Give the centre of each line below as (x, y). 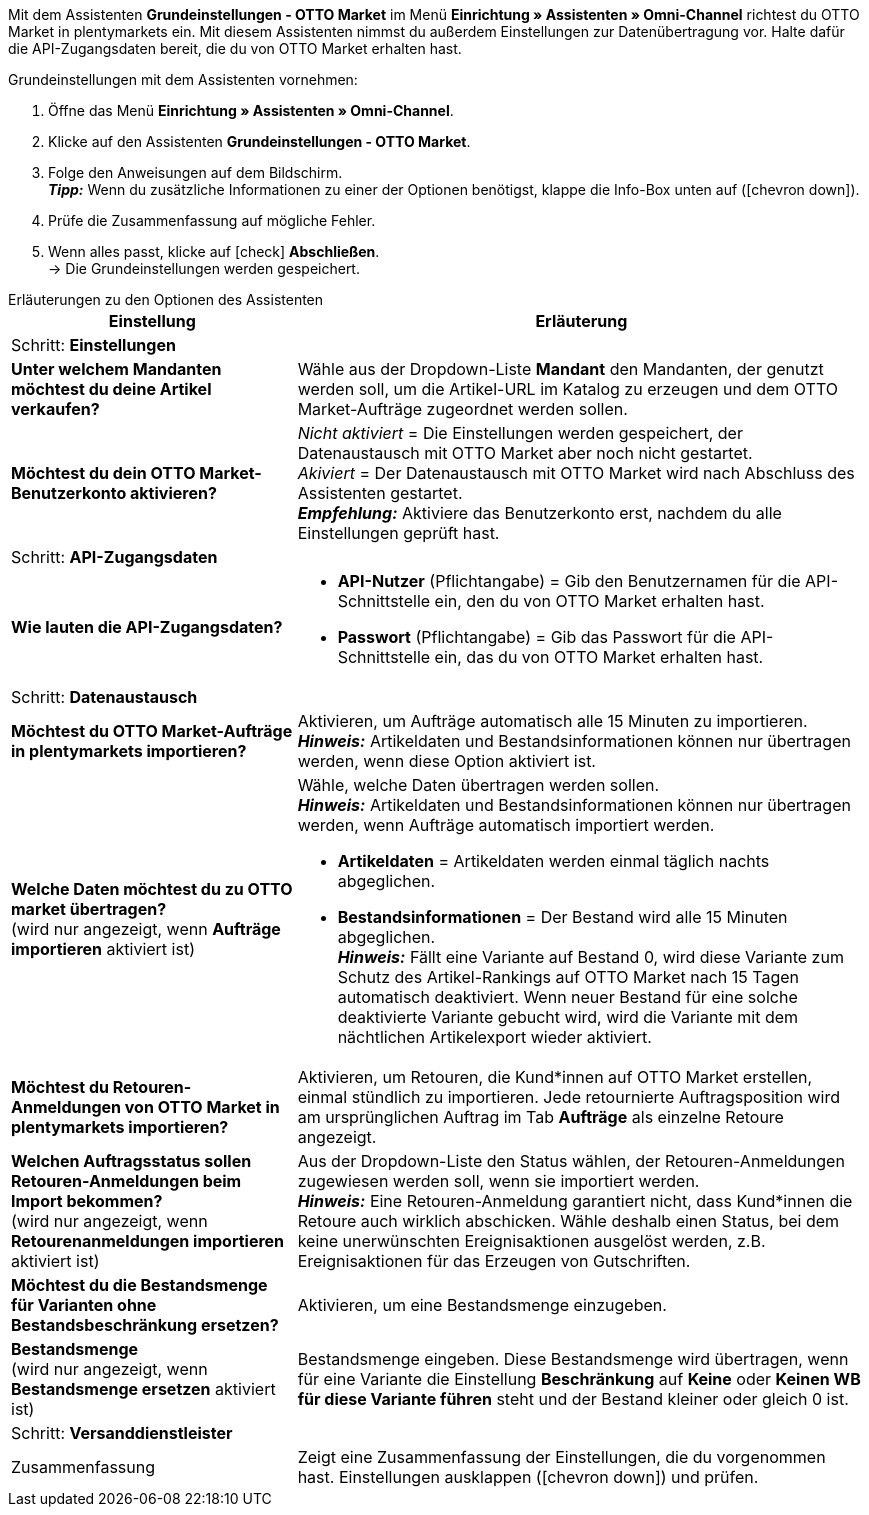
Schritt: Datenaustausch (104, 697)
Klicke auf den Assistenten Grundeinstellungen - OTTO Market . (259, 141)
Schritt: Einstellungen (93, 345)
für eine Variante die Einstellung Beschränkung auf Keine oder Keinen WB (579, 1379)
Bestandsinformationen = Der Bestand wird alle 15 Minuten (562, 917)
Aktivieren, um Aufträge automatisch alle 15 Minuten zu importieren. (552, 721)
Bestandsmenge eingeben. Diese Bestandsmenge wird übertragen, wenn (573, 1359)
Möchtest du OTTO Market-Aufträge (152, 731)
